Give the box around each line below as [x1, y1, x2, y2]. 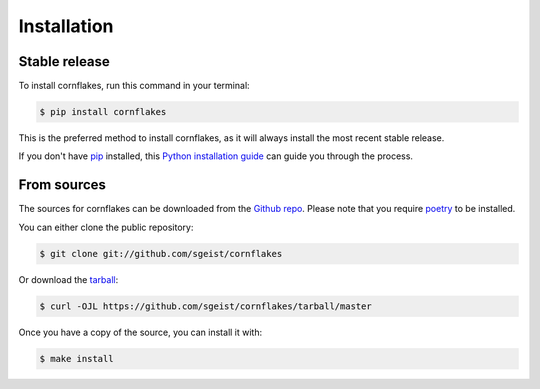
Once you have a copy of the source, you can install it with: [18, 326, 263, 338]
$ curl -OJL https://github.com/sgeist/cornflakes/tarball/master [39, 300, 372, 312]
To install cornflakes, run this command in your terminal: [18, 80, 250, 92]
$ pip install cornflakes [39, 106, 167, 118]
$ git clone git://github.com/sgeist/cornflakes [39, 248, 283, 259]
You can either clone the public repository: [18, 221, 194, 233]
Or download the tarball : [18, 273, 119, 285]
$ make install [39, 353, 114, 364]
